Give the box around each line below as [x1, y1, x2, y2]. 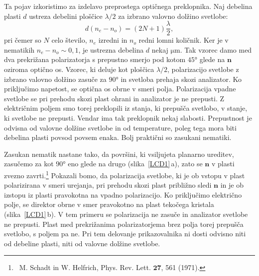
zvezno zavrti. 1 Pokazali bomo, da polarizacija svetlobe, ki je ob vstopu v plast [4, 168, 245, 180]
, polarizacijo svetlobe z [167, 64, 239, 74]
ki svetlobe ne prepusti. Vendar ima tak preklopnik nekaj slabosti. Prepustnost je [4, 113, 252, 123]
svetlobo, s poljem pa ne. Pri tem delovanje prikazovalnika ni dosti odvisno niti [4, 228, 246, 239]
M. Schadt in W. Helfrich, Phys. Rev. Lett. [19, 262, 151, 273]
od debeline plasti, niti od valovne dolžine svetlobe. [4, 238, 160, 248]
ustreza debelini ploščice [29, 10, 103, 21]
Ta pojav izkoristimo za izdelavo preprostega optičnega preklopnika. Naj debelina [4, 1, 253, 11]
